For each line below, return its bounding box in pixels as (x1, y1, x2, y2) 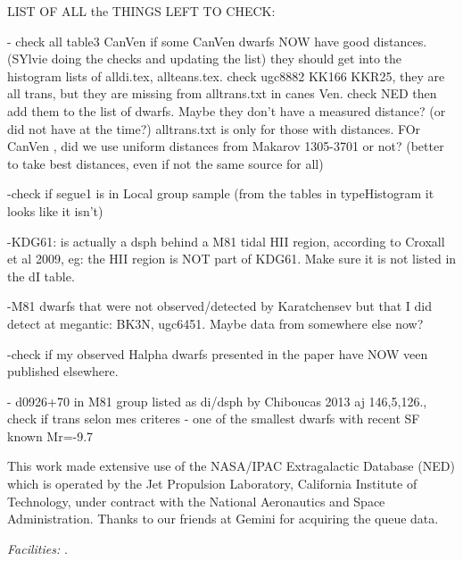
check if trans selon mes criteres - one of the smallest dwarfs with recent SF (7, 409, 420, 428)
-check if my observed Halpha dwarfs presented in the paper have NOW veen (7, 344, 428, 363)
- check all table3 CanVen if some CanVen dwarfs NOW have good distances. (7, 31, 427, 50)
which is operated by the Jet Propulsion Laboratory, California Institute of (7, 474, 418, 493)
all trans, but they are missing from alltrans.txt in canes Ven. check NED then (7, 84, 437, 103)
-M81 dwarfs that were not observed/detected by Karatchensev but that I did (7, 297, 432, 315)
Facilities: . (7, 539, 68, 557)
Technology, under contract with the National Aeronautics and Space (7, 491, 385, 510)
